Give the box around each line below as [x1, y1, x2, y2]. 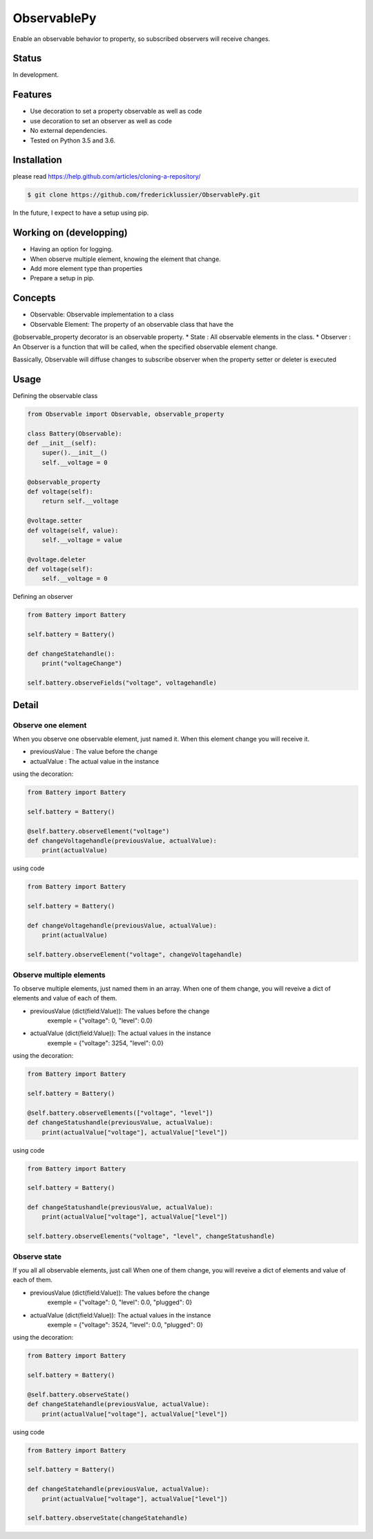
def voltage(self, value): [27, 526, 119, 534]
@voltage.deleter [27, 555, 86, 564]
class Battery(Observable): [27, 429, 122, 438]
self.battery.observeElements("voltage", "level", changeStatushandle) [27, 1232, 276, 1241]
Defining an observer [12, 593, 73, 601]
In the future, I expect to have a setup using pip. [12, 208, 149, 217]
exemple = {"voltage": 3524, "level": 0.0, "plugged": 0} [47, 1320, 204, 1329]
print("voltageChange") [41, 660, 122, 667]
